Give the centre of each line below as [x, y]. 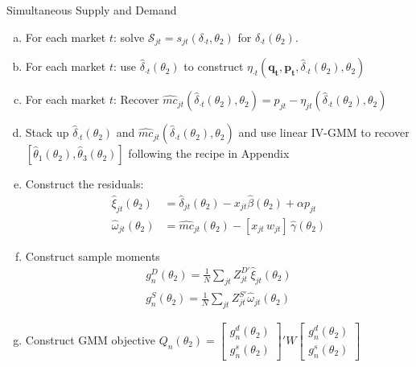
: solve [129, 37]
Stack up [47, 132]
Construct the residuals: [84, 184]
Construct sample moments [93, 256]
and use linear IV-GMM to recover [324, 132]
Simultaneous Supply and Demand [92, 10]
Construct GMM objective [91, 339]
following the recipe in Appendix [209, 153]
